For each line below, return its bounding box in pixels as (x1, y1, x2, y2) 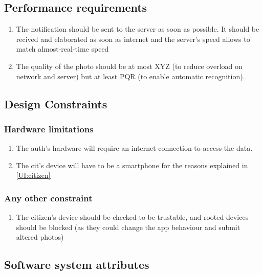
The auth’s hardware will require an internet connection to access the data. (16, 143, 253, 153)
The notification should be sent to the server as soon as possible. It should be (16, 24, 259, 34)
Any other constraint (4, 191, 93, 204)
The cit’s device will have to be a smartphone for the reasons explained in (16, 159, 248, 170)
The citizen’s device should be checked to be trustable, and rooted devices (16, 212, 249, 222)
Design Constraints (4, 96, 107, 111)
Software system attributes (4, 257, 149, 272)
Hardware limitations (4, 122, 94, 135)
